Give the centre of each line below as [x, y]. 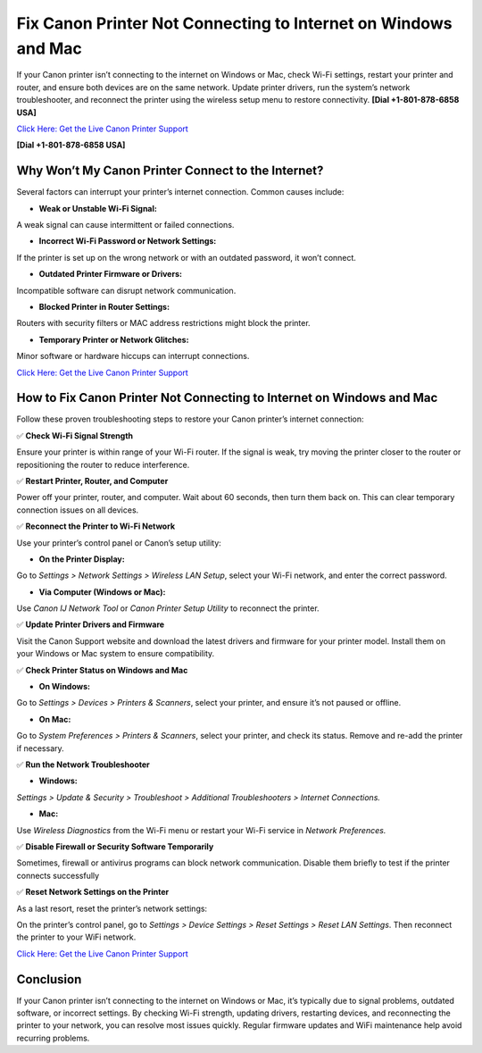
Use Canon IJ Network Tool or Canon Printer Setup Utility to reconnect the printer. [168, 608]
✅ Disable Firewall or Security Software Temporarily [115, 846]
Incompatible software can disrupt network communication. [126, 290]
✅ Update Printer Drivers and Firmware [91, 624]
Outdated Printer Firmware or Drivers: [111, 274]
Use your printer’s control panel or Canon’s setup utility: [119, 543]
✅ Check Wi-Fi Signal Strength [75, 435]
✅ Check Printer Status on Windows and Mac [102, 670]
